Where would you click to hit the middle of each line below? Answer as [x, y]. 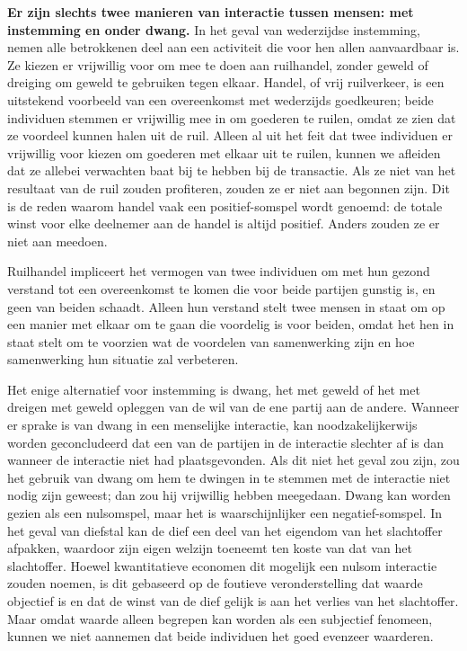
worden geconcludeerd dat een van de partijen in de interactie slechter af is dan [226, 442]
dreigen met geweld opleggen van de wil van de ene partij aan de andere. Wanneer [233, 407]
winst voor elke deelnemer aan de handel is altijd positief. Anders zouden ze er [224, 223]
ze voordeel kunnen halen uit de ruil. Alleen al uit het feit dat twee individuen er [230, 135]
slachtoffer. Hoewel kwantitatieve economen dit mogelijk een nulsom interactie [222, 565]
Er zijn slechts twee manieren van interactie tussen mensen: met [211, 12]
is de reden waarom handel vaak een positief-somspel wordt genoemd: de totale [225, 205]
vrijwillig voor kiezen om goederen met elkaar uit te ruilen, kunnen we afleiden [224, 152]
